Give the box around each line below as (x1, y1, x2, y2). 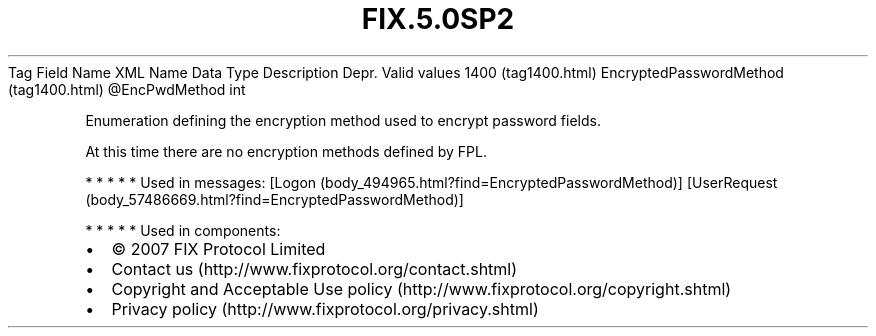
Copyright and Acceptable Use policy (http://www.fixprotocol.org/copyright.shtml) (111, 278, 732, 299)
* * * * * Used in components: (85, 221, 281, 239)
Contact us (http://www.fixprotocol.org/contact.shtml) (111, 258, 518, 279)
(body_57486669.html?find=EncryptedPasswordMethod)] (85, 190, 464, 208)
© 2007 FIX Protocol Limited (111, 238, 326, 259)
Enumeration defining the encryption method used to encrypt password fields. (85, 111, 601, 129)
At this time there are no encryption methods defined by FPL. (85, 142, 487, 160)
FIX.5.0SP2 (361, 2, 515, 36)
